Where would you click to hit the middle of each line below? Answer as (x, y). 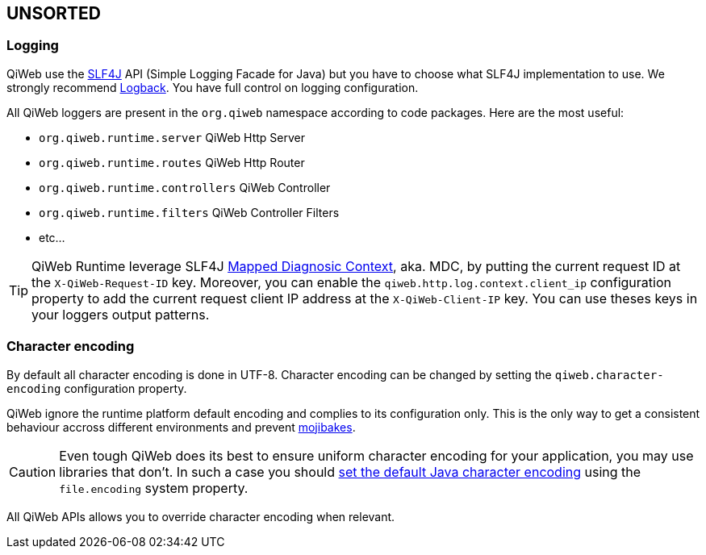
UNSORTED (54, 13)
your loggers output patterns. (121, 314)
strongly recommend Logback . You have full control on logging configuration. (213, 87)
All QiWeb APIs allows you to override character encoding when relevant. (201, 516)
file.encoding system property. (154, 488)
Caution (33, 472)
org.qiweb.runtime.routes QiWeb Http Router (172, 162)
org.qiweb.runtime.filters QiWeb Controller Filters (189, 212)
